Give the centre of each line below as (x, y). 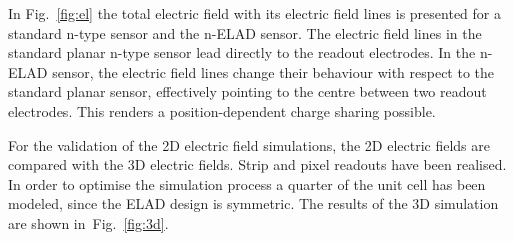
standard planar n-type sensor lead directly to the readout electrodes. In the (242, 52)
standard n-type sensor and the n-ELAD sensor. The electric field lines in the (245, 32)
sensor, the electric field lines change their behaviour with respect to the (273, 71)
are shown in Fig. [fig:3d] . (88, 222)
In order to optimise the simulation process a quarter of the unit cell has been (247, 183)
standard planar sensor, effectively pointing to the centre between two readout (247, 91)
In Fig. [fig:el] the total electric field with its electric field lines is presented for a (254, 13)
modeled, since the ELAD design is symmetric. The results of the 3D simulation (253, 203)
